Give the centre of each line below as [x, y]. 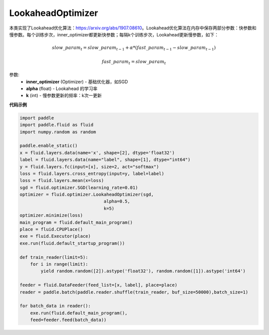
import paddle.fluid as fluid [57, 125]
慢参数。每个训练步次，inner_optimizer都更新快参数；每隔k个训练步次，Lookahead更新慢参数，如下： [114, 34]
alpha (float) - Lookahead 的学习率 [62, 89]
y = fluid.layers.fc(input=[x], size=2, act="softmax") [89, 167]
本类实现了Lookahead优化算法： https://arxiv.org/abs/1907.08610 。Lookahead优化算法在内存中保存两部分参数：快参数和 [133, 28]
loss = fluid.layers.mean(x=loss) [62, 181]
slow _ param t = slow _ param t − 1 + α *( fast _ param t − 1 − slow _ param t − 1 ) [134, 48]
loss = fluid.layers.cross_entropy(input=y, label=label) [92, 173]
